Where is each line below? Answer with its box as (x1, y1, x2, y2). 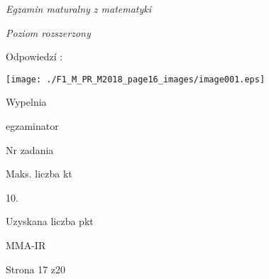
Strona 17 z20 (6, 261, 66, 276)
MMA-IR (6, 238, 46, 252)
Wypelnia (6, 94, 47, 109)
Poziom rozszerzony (6, 25, 91, 40)
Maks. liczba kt (6, 166, 72, 181)
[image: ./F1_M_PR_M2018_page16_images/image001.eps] (6, 74, 265, 84)
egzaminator (6, 119, 59, 133)
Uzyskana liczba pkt (6, 214, 94, 229)
